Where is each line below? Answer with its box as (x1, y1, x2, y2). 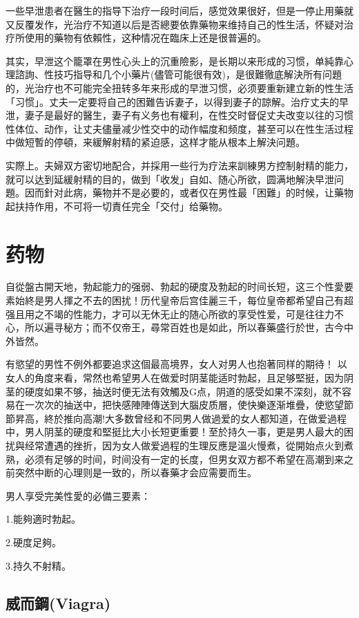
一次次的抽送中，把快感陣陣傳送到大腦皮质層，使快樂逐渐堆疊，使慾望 (24, 397, 344, 412)
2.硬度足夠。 (6, 534, 61, 549)
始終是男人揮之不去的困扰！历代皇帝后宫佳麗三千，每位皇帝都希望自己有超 (14, 293, 353, 308)
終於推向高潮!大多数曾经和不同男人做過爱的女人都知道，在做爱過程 (43, 411, 347, 425)
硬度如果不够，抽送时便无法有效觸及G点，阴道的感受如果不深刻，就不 (24, 384, 342, 398)
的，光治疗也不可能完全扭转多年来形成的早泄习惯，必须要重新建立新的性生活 (6, 80, 353, 95)
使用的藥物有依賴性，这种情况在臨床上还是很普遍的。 (24, 30, 266, 45)
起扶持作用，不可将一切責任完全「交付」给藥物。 (6, 198, 228, 213)
